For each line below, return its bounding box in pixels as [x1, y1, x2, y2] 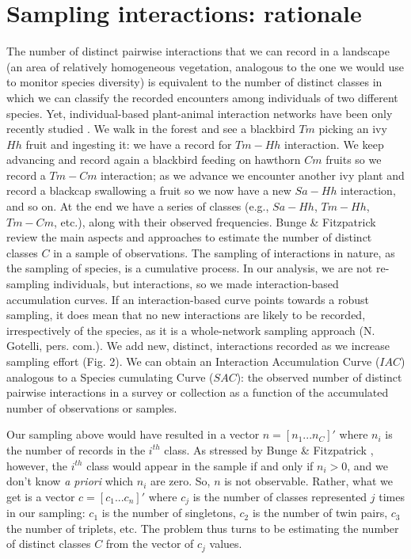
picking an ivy [318, 120, 387, 137]
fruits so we [325, 151, 382, 168]
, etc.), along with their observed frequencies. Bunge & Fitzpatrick [53, 213, 376, 230]
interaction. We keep [284, 135, 384, 152]
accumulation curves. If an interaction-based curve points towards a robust [6, 291, 369, 307]
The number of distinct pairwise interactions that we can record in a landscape [6, 43, 390, 59]
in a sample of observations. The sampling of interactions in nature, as [53, 244, 395, 260]
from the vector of [105, 535, 194, 552]
